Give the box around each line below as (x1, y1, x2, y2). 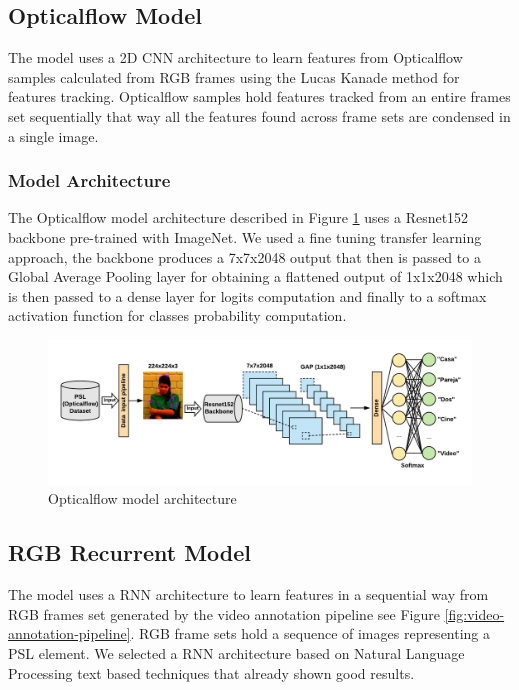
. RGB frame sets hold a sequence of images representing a (130, 623, 491, 644)
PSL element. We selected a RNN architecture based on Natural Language (8, 643, 465, 664)
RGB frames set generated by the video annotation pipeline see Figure (8, 603, 440, 624)
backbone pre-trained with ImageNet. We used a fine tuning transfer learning (8, 226, 482, 247)
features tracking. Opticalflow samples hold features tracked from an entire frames (8, 86, 511, 107)
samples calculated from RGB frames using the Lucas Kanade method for (8, 66, 460, 87)
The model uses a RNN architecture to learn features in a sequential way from (8, 584, 489, 605)
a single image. (8, 125, 99, 146)
